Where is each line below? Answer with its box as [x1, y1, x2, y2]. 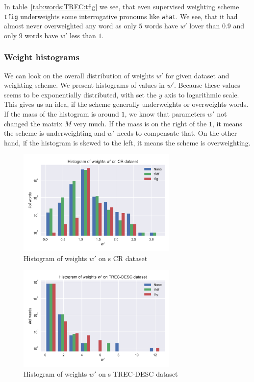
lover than [189, 21, 220, 31]
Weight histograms [4, 51, 79, 63]
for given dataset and [165, 70, 229, 80]
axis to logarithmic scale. [164, 89, 239, 99]
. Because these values [174, 80, 240, 90]
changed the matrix [4, 118, 63, 128]
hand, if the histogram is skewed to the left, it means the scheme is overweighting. [4, 137, 251, 147]
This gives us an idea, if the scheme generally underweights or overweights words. [4, 99, 249, 109]
